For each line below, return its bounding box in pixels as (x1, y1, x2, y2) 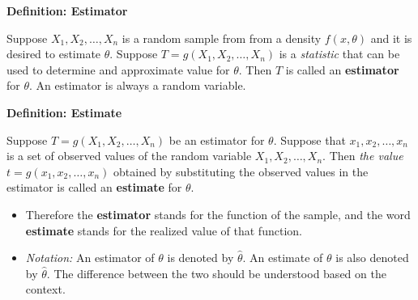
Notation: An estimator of (25, 249, 155, 266)
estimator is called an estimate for (6, 179, 182, 196)
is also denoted (335, 249, 409, 266)
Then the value (329, 147, 403, 164)
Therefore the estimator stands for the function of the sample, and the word (25, 205, 411, 222)
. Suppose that (273, 131, 346, 148)
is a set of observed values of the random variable (6, 147, 252, 164)
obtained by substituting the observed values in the (113, 163, 369, 180)
